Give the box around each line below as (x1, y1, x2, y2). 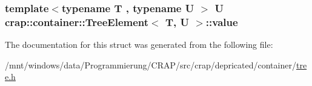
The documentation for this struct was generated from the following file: (5, 38, 273, 51)
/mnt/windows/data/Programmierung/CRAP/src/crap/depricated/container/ (5, 58, 296, 71)
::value (205, 14, 238, 29)
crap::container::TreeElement (5, 14, 149, 29)
